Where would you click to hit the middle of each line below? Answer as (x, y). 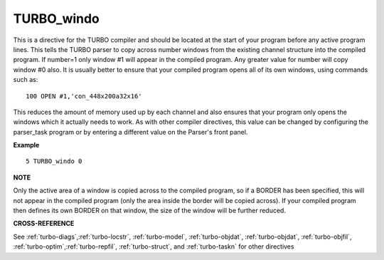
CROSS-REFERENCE (44, 224)
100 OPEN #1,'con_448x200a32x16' (84, 96)
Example (26, 145)
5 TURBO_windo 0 (54, 161)
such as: (26, 80)
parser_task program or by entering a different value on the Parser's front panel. (130, 132)
